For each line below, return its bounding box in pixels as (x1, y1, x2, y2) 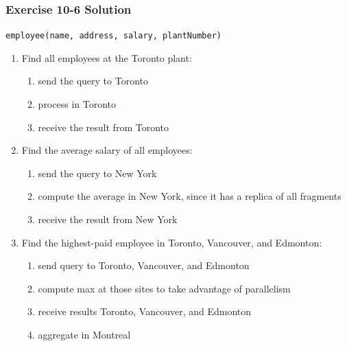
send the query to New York (38, 165, 157, 180)
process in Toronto (38, 97, 116, 111)
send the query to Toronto (38, 73, 148, 88)
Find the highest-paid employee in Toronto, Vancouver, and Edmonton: (21, 235, 322, 249)
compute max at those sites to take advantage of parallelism (38, 281, 291, 295)
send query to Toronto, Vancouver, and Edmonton (38, 258, 250, 273)
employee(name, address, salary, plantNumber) (5, 31, 222, 41)
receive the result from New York (38, 212, 178, 227)
